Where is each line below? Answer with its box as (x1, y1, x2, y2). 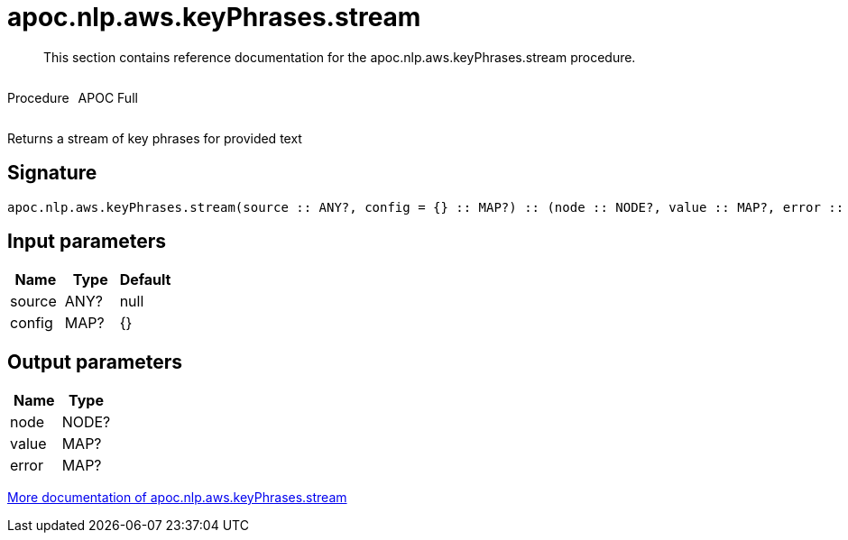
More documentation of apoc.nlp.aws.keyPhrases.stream (7, 490, 347, 506)
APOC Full (78, 89, 138, 105)
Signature (7, 161, 97, 185)
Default (119, 270, 171, 289)
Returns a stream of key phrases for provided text (7, 130, 302, 146)
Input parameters (7, 230, 167, 253)
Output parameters (7, 350, 182, 373)
